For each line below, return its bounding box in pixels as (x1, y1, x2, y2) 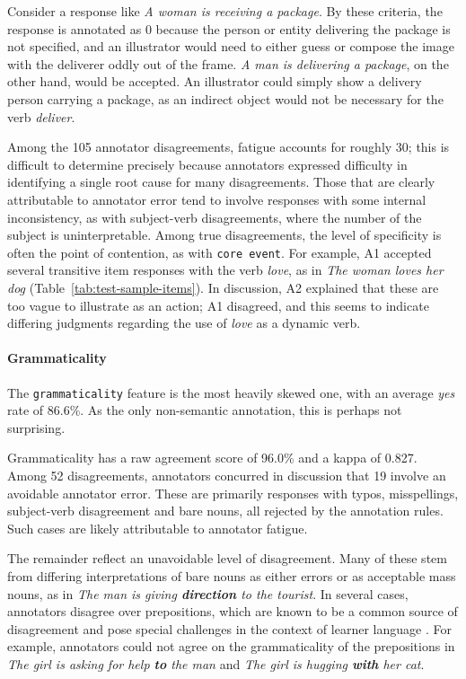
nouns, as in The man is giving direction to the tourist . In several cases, (7, 584, 409, 603)
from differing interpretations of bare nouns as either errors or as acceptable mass (7, 566, 456, 585)
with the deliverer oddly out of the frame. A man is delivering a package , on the (7, 54, 449, 73)
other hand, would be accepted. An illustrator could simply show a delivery (7, 72, 422, 91)
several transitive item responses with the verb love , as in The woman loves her (7, 260, 444, 279)
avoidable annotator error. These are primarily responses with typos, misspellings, (7, 483, 459, 502)
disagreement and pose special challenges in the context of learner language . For (7, 619, 452, 638)
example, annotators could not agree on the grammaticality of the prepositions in (7, 637, 455, 656)
